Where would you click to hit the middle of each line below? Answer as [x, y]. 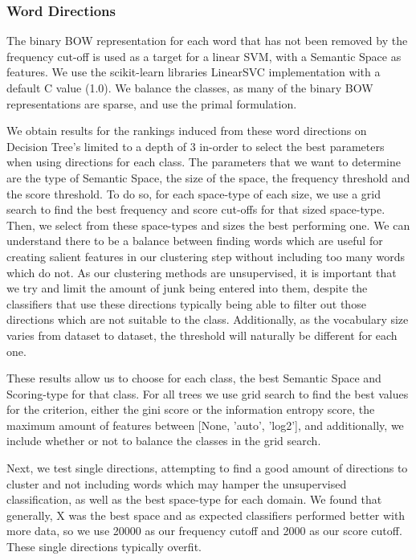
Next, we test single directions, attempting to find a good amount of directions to [207, 468]
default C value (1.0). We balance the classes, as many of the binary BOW [190, 88]
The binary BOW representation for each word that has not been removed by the [207, 41]
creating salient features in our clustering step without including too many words [206, 256]
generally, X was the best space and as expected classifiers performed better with [206, 515]
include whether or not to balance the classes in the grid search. [164, 441]
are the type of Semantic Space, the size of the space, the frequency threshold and [208, 177]
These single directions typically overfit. [104, 547]
